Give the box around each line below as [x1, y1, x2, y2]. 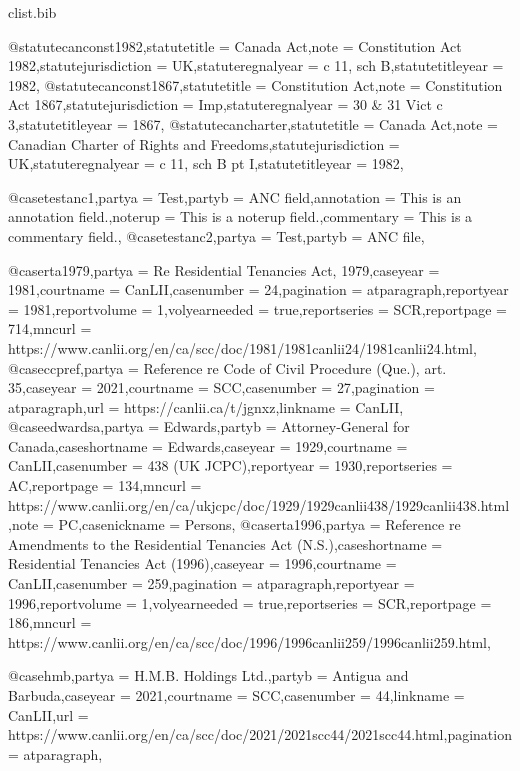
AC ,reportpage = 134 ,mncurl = [8, 475, 202, 496]
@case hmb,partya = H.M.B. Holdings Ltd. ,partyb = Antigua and [8, 665, 409, 686]
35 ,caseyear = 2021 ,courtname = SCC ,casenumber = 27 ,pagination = [8, 377, 435, 398]
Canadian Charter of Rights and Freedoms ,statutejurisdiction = [8, 133, 400, 154]
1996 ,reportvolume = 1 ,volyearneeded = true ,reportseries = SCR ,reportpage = [8, 592, 492, 613]
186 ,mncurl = [8, 612, 92, 633]
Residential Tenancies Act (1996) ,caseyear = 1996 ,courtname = [8, 553, 397, 574]
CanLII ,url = [8, 704, 89, 725]
